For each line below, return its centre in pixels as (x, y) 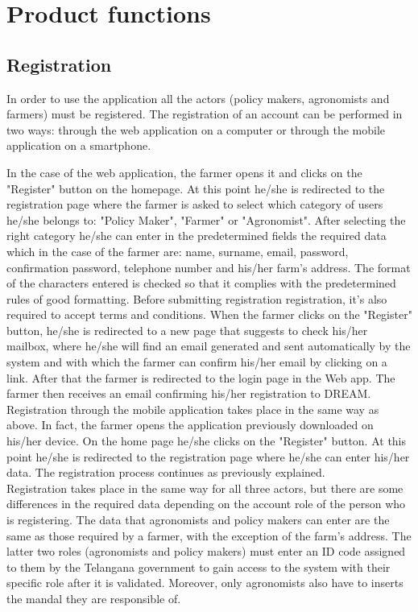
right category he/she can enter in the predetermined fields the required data (197, 236)
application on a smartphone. (79, 145)
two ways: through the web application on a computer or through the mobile (196, 129)
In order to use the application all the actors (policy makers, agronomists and (198, 98)
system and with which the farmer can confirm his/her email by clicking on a (197, 362)
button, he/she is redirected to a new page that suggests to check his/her (187, 330)
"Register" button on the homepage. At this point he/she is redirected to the (196, 188)
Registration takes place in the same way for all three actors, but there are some (205, 488)
